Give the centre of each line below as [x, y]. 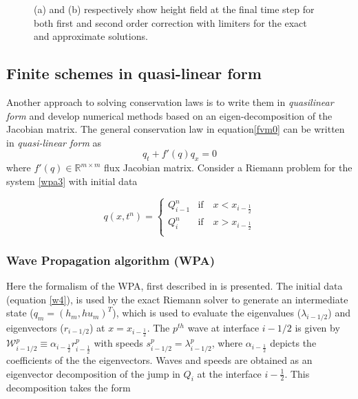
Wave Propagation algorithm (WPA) [111, 260]
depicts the [293, 343]
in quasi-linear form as [54, 142]
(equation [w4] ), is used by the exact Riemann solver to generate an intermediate [177, 299]
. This [297, 373]
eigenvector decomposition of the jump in [93, 373]
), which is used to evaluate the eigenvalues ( [207, 313]
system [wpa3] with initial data [72, 181]
